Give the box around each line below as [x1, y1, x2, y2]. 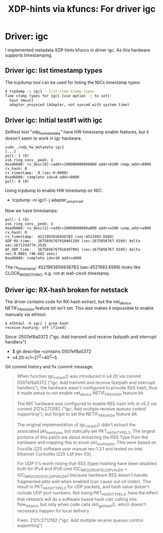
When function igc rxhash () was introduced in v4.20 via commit [17, 373, 142, 381]
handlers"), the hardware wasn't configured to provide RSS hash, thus [17, 385, 158, 391]
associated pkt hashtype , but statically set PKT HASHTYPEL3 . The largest [17, 428, 156, 435]
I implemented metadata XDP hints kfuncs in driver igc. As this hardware [5, 47, 150, 53]
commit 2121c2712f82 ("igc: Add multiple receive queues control [17, 405, 146, 411]
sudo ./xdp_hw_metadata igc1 [5, 145, 64, 149]
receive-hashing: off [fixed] [5, 325, 67, 330]
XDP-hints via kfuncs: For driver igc [8, 3, 156, 15]
